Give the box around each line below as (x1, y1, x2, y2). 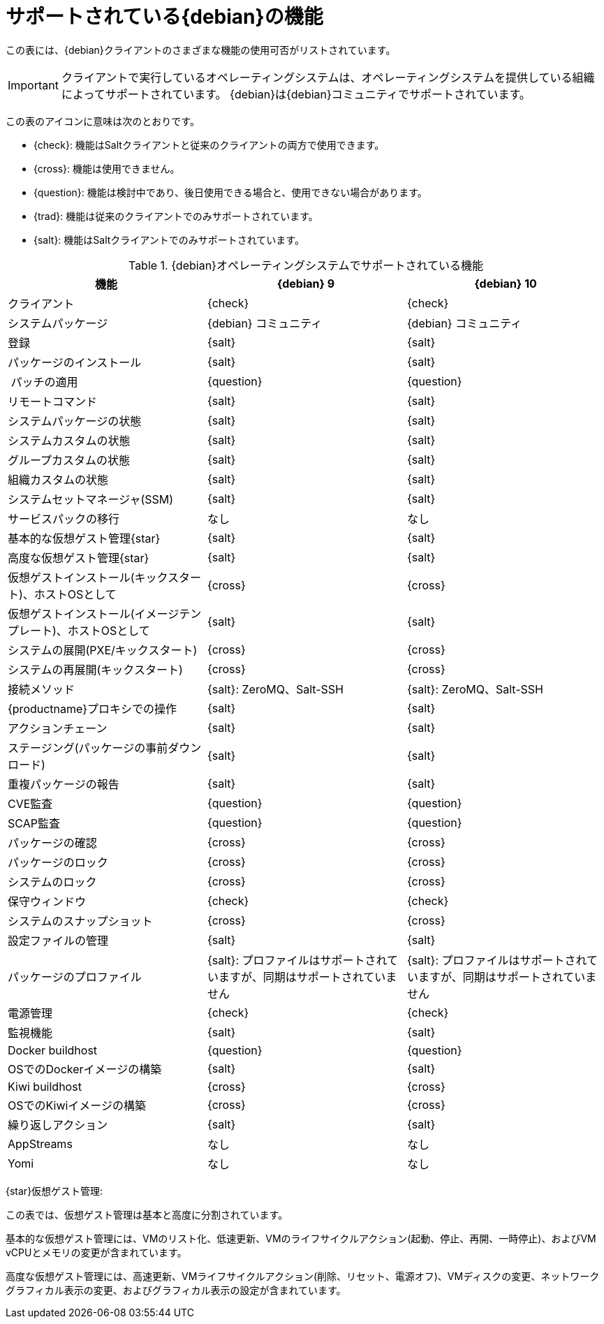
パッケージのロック (8, 855, 108, 869)
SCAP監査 (8, 816, 60, 830)
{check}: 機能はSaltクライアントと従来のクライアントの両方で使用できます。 (34, 138, 385, 151)
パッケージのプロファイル (8, 969, 142, 984)
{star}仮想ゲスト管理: (6, 1184, 103, 1197)
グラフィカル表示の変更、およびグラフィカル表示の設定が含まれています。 (6, 1283, 346, 1296)
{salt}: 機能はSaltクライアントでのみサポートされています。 (34, 233, 304, 246)
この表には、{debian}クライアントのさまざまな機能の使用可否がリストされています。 (6, 43, 396, 56)
